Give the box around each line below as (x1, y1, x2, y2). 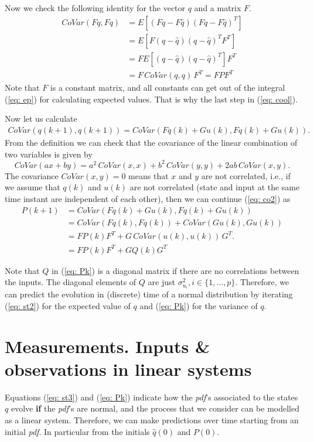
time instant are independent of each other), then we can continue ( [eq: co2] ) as (5, 192, 291, 204)
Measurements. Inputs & (5, 334, 210, 358)
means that (128, 169, 169, 181)
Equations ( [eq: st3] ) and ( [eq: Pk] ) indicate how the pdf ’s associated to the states (5, 390, 298, 403)
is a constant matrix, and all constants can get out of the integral (50, 81, 285, 94)
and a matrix (194, 2, 241, 13)
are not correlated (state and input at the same (129, 181, 300, 193)
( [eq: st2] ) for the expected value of (5, 299, 131, 311)
